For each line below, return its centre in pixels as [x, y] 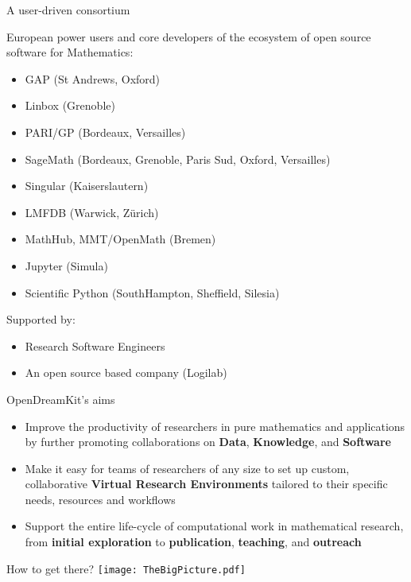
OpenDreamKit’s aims [61, 399]
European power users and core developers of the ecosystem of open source [189, 36]
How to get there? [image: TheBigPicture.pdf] [126, 568]
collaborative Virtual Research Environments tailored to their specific [206, 484]
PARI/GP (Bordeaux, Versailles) [105, 132]
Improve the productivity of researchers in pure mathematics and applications [215, 426]
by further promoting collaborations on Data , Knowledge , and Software [208, 442]
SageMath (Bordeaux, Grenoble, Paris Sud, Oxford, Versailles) [178, 159]
